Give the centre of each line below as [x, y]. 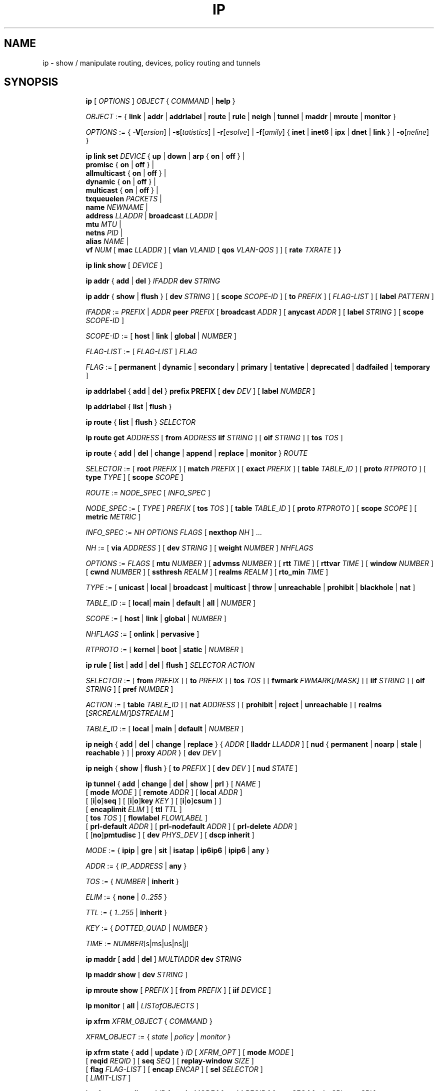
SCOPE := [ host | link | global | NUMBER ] [156, 619]
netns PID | [104, 233]
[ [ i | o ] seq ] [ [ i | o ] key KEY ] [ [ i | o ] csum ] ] [153, 801]
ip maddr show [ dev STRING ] [136, 975]
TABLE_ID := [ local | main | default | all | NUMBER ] [171, 603]
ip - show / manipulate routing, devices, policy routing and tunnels [151, 63]
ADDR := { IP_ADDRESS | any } [136, 866]
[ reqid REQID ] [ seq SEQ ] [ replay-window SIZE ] [170, 1061]
